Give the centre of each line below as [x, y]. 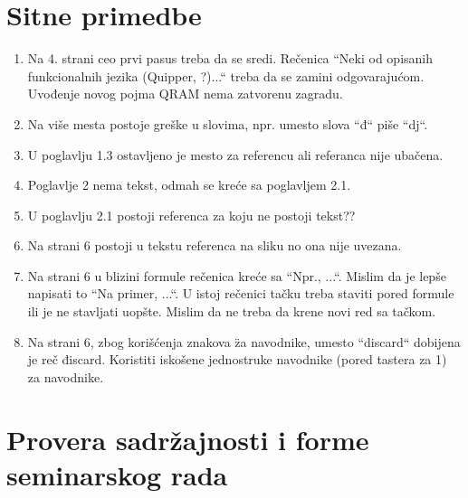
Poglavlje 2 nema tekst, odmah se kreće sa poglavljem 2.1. [189, 185]
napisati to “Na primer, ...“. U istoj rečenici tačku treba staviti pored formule [241, 293]
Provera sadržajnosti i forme [188, 439]
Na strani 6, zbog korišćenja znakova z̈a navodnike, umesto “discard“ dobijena [244, 341]
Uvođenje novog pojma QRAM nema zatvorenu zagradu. [185, 94]
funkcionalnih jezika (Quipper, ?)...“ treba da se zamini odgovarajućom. [226, 75]
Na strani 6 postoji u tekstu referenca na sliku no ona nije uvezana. [215, 245]
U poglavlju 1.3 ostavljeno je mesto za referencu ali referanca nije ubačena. [235, 154]
